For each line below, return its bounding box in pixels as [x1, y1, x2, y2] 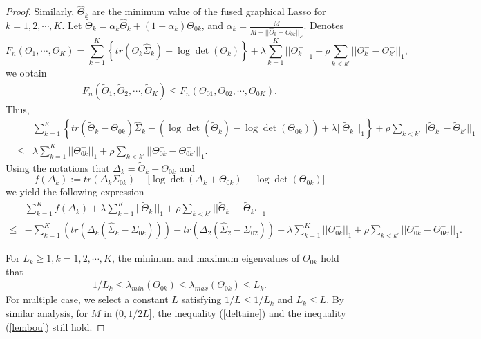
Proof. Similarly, [6, 4, 75, 19]
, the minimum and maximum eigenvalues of [111, 251, 300, 265]
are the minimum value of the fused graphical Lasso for [92, 4, 326, 19]
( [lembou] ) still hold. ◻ [6, 319, 105, 333]
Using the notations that [6, 160, 110, 175]
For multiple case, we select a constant [6, 292, 169, 307]
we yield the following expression [6, 184, 144, 199]
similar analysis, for [6, 305, 88, 320]
